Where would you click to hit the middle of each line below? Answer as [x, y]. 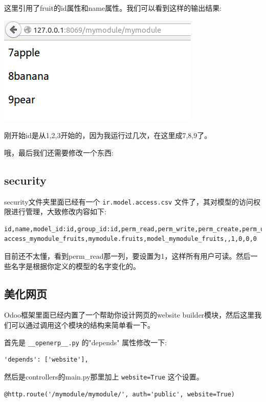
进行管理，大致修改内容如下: [59, 211]
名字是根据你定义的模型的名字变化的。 [75, 266]
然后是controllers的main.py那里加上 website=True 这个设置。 [104, 376]
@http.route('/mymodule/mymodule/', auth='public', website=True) [120, 394]
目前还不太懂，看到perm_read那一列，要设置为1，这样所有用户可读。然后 [127, 256]
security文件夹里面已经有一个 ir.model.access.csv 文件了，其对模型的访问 [129, 201]
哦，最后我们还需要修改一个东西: [59, 152]
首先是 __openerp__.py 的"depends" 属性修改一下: [86, 342]
